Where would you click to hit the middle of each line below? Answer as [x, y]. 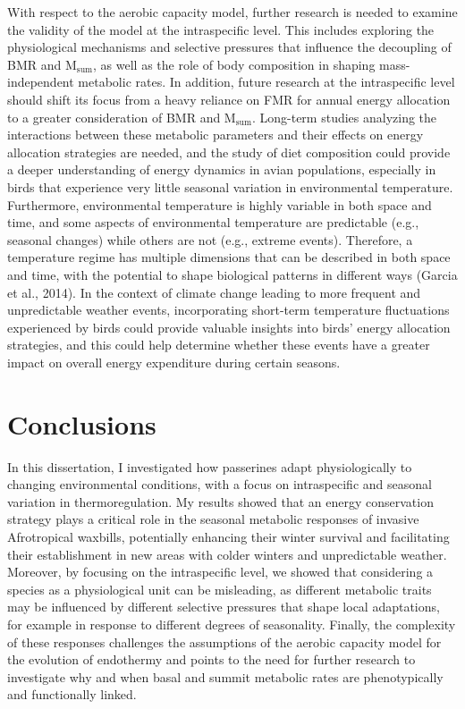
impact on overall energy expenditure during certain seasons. [174, 362]
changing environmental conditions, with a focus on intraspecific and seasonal [220, 484]
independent [41, 82]
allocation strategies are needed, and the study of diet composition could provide [229, 152]
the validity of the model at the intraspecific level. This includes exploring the [221, 29]
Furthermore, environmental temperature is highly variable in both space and [220, 204]
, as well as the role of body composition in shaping [234, 64]
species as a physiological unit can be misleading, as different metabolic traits [220, 589]
